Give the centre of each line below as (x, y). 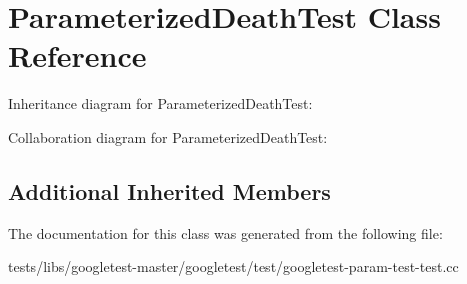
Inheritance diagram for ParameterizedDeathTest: (160, 103)
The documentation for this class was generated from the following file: (225, 232)
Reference (77, 55)
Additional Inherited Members (169, 190)
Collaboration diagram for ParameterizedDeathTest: (168, 136)
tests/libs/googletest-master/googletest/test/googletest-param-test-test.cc (233, 266)
